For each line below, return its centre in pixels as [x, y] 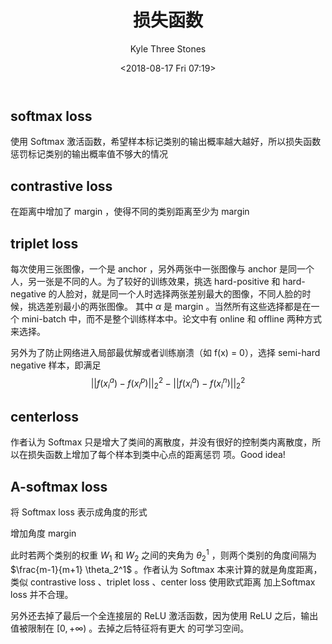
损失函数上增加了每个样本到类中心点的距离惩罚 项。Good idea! [156, 455]
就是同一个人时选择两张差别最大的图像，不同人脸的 [197, 293]
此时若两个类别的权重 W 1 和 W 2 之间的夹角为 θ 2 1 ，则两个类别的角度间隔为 [163, 555]
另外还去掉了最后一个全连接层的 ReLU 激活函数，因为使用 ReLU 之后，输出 [164, 615]
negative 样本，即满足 [56, 365]
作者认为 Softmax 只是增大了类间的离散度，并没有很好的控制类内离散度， [161, 442]
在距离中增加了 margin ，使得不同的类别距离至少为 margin [130, 212]
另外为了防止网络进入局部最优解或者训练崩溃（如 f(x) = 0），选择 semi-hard [165, 352]
